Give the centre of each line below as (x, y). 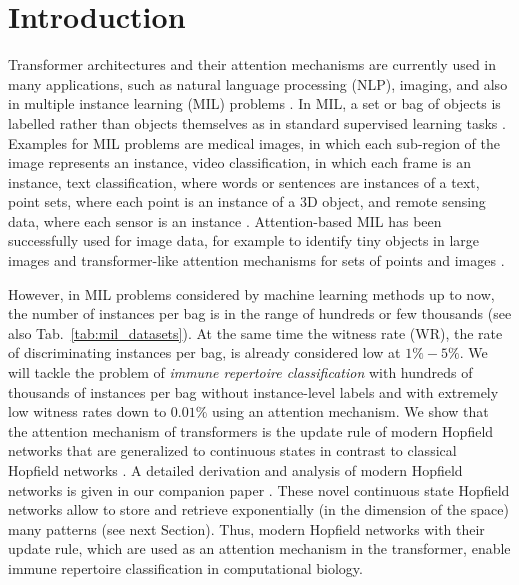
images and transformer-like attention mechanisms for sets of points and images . (256, 260)
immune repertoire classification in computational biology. (185, 567)
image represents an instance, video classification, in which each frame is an (239, 162)
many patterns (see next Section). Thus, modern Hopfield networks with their (246, 528)
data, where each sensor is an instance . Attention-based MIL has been (225, 220)
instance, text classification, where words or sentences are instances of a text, (244, 181)
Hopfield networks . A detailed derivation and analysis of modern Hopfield (235, 470)
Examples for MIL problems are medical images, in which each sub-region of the (254, 142)
